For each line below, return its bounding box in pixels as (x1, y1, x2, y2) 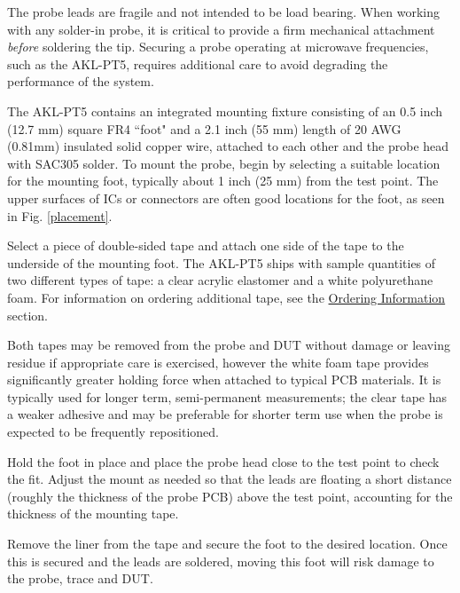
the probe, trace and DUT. (7, 569, 153, 588)
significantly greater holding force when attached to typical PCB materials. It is (7, 370, 441, 389)
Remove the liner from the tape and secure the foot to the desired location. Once (7, 534, 448, 553)
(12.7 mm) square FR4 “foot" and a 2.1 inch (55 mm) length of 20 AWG (7, 119, 402, 138)
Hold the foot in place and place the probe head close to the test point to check (7, 452, 440, 470)
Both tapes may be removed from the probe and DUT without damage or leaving (7, 336, 450, 354)
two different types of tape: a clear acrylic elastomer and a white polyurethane (7, 271, 433, 289)
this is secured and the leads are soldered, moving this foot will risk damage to (7, 551, 434, 570)
